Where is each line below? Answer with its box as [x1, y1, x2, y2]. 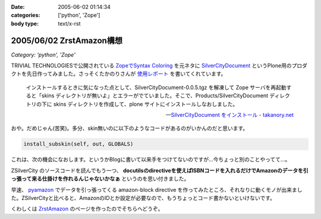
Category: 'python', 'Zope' [11, 51, 75, 58]
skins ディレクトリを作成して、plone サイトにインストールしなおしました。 [53, 100, 238, 107]
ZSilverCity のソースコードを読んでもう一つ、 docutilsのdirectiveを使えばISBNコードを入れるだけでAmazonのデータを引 [11, 167, 309, 174]
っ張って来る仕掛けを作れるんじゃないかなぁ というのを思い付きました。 [11, 175, 190, 182]
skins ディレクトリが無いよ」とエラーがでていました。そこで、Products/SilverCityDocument [41, 92, 269, 99]
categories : [11, 12, 40, 19]
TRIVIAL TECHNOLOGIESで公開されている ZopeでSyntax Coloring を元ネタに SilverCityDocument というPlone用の [11, 62, 292, 69]
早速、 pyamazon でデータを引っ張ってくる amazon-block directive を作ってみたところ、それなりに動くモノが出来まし [11, 186, 303, 193]
